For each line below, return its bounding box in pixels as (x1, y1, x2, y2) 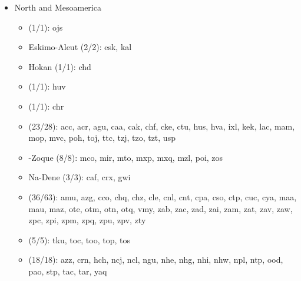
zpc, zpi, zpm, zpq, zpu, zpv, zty (28, 214, 146, 226)
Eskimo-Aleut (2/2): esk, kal (28, 41, 132, 53)
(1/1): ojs (28, 21, 63, 33)
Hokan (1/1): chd (28, 60, 91, 72)
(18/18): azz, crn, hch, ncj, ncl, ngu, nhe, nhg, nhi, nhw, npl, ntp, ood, (28, 253, 283, 266)
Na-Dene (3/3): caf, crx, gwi (28, 171, 131, 183)
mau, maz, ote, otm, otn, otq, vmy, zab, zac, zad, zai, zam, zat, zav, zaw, (28, 202, 293, 214)
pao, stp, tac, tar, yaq (28, 265, 107, 277)
